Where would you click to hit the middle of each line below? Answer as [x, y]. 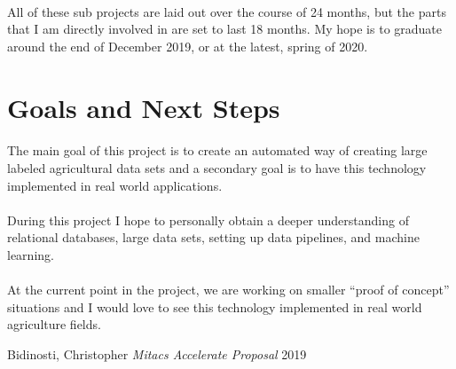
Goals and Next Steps [144, 107]
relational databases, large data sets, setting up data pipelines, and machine [213, 237]
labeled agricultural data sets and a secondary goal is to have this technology [217, 167]
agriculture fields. [54, 324]
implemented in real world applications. [115, 185]
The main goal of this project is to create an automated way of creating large [217, 150]
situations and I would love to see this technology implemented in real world [215, 306]
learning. [31, 254]
